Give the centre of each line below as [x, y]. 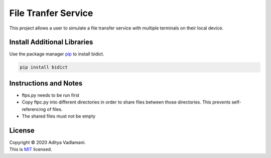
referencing [34, 109]
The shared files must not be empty [59, 116]
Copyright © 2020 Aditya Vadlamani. [47, 142]
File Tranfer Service [51, 13]
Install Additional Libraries [51, 42]
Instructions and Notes [46, 83]
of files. [55, 109]
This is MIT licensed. [31, 149]
